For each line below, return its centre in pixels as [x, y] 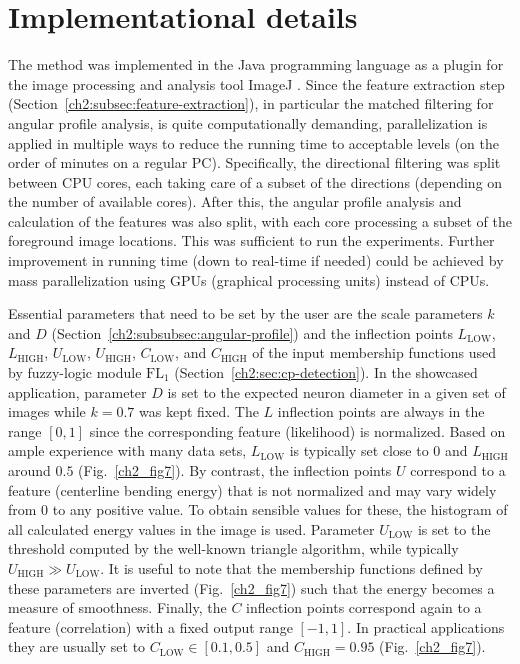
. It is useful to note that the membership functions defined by [291, 567]
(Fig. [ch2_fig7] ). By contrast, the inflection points [235, 470]
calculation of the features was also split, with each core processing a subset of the [260, 220]
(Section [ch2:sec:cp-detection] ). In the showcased [326, 372]
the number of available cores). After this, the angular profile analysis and [235, 201]
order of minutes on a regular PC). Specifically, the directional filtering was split [254, 162]
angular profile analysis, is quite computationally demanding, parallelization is [248, 122]
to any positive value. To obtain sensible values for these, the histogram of [280, 509]
